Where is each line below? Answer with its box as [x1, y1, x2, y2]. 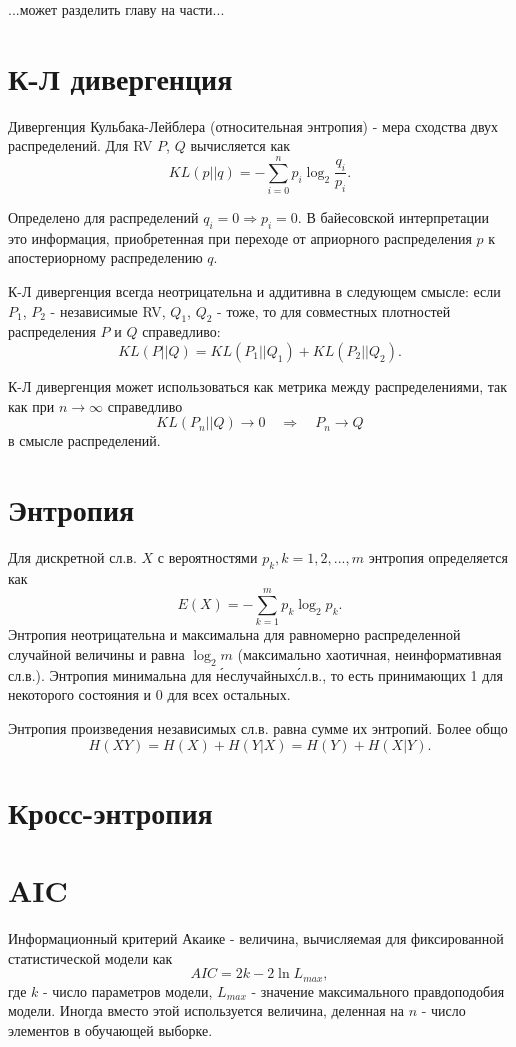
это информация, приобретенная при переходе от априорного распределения [8, 227, 472, 248]
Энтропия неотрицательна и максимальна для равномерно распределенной [8, 624, 461, 645]
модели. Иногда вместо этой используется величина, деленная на [8, 1000, 404, 1021]
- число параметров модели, [43, 980, 213, 1001]
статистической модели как [8, 947, 173, 968]
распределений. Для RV [8, 135, 153, 156]
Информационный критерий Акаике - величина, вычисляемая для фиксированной [8, 928, 504, 949]
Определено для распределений [8, 207, 199, 228]
